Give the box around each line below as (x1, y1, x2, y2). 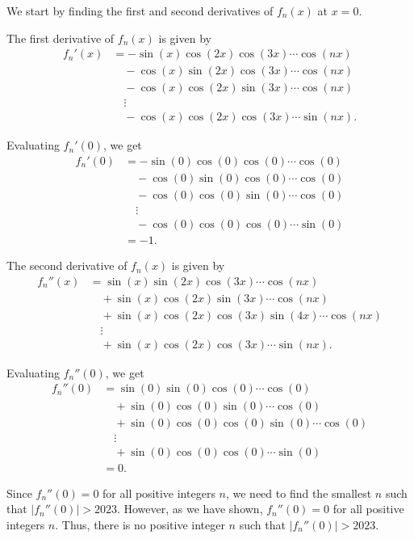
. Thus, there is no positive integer (55, 516, 225, 533)
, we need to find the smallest (225, 484, 372, 501)
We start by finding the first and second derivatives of (6, 2, 274, 19)
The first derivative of (6, 29, 115, 46)
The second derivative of (6, 257, 128, 274)
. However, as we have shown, (116, 500, 263, 517)
